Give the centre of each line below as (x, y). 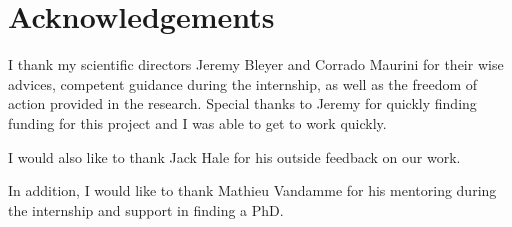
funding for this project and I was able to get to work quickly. (197, 122)
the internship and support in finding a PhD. (146, 209)
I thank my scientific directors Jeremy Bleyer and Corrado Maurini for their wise (256, 64)
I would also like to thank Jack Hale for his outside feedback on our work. (234, 156)
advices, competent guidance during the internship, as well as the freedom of (243, 83)
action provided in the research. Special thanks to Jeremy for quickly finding (242, 103)
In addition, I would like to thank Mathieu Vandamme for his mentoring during (252, 190)
